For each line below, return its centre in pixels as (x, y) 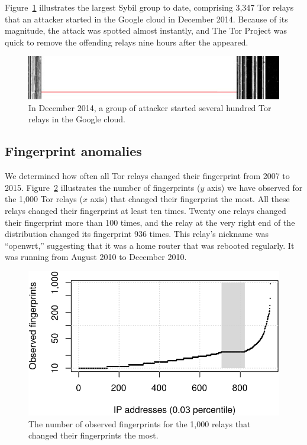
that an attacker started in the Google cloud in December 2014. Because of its (146, 19)
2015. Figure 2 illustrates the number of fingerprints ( (103, 187)
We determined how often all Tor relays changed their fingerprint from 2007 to (147, 176)
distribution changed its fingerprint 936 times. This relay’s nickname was (137, 234)
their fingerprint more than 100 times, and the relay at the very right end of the (150, 222)
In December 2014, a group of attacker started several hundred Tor (150, 107)
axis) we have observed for (255, 187)
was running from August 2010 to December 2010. (96, 257)
